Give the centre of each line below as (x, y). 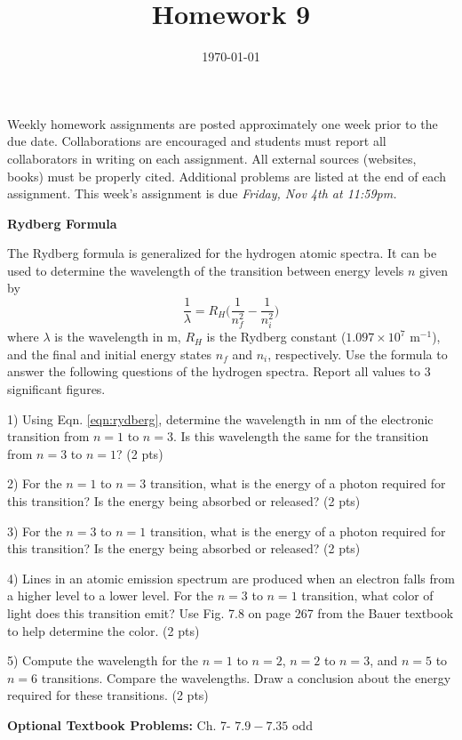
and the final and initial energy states (110, 354)
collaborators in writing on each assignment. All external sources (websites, (212, 158)
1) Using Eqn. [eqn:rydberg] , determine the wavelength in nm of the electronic (220, 418)
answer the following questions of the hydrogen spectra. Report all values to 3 (219, 371)
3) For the (35, 531)
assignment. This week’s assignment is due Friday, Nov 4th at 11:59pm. (202, 193)
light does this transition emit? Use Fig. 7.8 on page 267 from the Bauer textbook (231, 612)
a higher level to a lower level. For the (111, 595)
